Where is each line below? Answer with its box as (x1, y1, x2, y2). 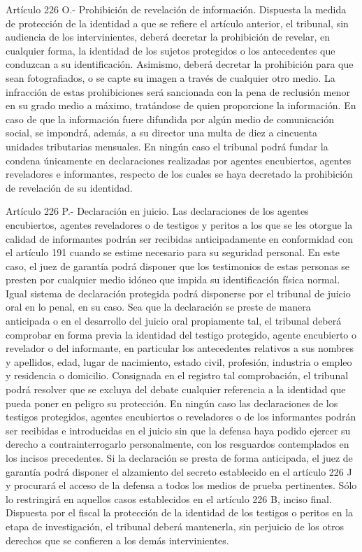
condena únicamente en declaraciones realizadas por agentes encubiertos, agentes (6, 153, 352, 167)
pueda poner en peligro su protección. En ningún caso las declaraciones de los (6, 395, 338, 410)
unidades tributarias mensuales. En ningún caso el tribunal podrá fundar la (6, 139, 328, 153)
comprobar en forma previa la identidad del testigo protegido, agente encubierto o (6, 327, 356, 341)
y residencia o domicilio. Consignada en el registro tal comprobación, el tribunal (6, 368, 349, 383)
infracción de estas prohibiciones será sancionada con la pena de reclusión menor (6, 84, 350, 99)
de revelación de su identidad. (6, 180, 133, 194)
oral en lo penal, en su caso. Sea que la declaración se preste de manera (6, 299, 311, 314)
